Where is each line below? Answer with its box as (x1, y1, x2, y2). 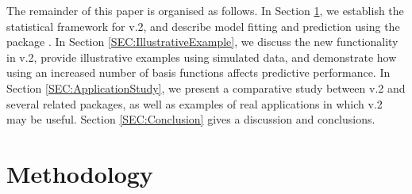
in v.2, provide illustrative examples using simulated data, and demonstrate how (6, 48, 397, 65)
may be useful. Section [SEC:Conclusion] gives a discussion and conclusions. (6, 111, 375, 127)
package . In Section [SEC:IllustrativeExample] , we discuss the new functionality (6, 33, 399, 50)
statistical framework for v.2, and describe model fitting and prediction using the (6, 17, 400, 34)
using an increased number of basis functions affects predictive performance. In (6, 64, 391, 81)
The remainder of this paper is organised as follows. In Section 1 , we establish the (6, 2, 404, 18)
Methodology (6, 157, 153, 189)
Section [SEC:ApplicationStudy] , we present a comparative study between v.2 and (6, 79, 406, 96)
